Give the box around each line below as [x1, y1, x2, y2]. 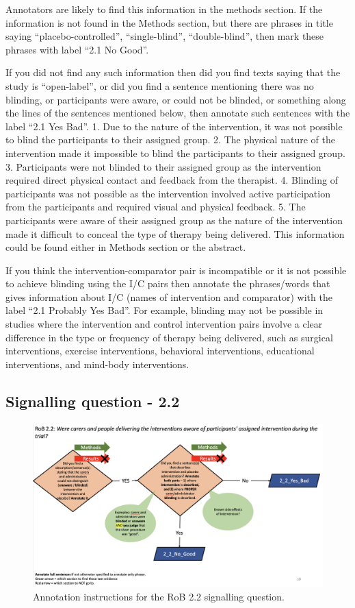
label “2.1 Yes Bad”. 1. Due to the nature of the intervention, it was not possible [5, 119, 343, 133]
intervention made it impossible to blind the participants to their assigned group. [5, 145, 345, 160]
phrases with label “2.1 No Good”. [5, 42, 149, 56]
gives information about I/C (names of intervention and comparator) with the [5, 289, 332, 304]
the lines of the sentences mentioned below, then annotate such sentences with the [5, 106, 350, 120]
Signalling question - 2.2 [5, 390, 180, 411]
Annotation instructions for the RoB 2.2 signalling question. [33, 589, 285, 603]
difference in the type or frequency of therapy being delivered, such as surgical [5, 330, 333, 344]
